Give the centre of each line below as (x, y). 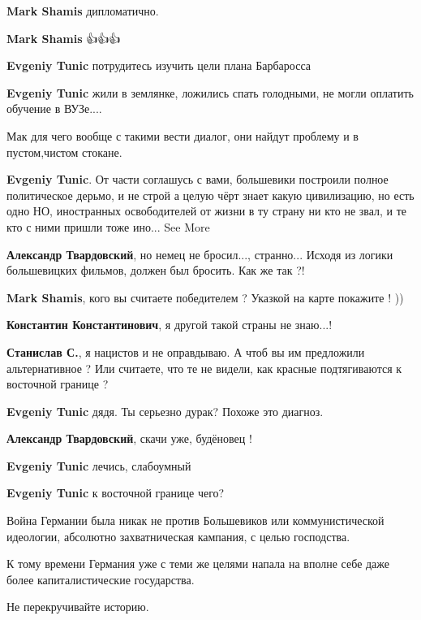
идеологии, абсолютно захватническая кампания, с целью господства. (178, 536)
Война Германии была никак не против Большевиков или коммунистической (195, 520)
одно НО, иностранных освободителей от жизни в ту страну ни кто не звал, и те (207, 211)
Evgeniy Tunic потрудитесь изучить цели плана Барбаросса (159, 65)
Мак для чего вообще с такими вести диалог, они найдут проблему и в (183, 135)
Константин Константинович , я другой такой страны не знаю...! (170, 325)
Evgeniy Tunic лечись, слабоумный (99, 465)
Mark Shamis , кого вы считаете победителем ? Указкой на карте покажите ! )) (205, 297)
